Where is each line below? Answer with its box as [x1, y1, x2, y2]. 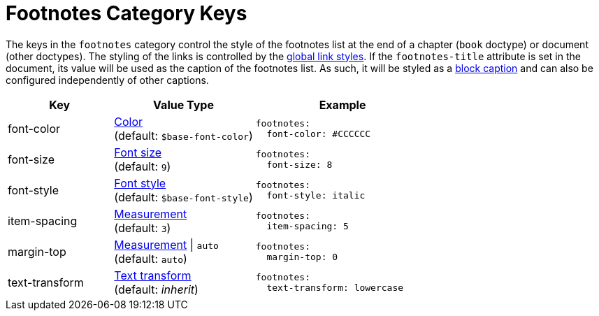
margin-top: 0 [266, 251, 338, 262]
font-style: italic [266, 189, 366, 201]
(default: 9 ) [114, 159, 171, 173]
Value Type [153, 97, 214, 112]
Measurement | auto [114, 237, 219, 252]
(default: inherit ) [114, 282, 199, 296]
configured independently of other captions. [6, 73, 209, 86]
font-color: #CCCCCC [266, 128, 371, 139]
